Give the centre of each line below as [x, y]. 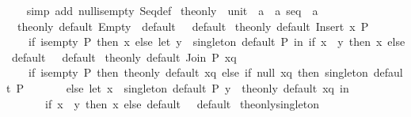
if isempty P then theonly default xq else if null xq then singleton [198, 72]
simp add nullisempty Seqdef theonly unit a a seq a [172, 10]
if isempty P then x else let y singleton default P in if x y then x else [217, 42]
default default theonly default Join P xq [124, 57]
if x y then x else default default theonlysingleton [182, 103]
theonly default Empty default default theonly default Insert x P [193, 26]
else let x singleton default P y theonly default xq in [207, 87]
